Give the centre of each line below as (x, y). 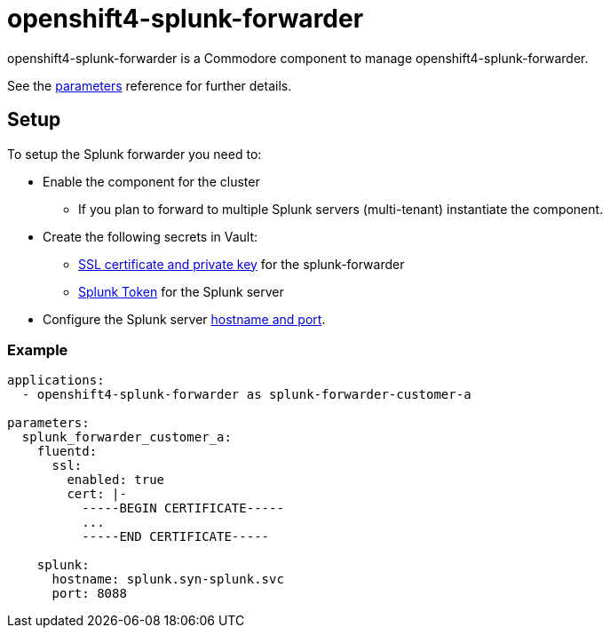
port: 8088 (89, 594)
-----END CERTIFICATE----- (176, 537)
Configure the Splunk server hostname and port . (184, 319)
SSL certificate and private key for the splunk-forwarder (242, 264)
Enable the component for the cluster (151, 181)
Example (38, 349)
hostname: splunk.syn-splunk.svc (168, 579)
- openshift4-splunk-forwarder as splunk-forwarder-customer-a (246, 395)
